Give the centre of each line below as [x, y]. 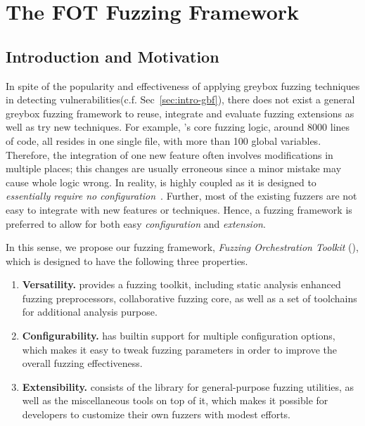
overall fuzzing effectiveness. [82, 363]
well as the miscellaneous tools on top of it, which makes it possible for [175, 400]
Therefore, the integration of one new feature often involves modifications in [169, 154]
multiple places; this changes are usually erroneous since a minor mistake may [174, 168]
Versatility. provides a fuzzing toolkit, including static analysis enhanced [181, 284]
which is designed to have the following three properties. [127, 260]
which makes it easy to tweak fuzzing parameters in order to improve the [179, 349]
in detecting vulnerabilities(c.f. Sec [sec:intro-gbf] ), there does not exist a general [180, 99]
